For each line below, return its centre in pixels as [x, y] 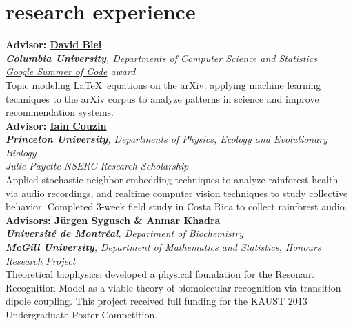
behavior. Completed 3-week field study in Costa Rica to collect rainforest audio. [176, 206]
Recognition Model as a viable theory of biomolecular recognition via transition [173, 287]
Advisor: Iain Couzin [56, 125]
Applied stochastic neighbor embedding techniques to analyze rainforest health [172, 180]
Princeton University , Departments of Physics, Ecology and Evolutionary [167, 139]
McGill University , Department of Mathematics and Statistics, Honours [163, 247]
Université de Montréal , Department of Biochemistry [125, 233]
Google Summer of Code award [71, 71]
